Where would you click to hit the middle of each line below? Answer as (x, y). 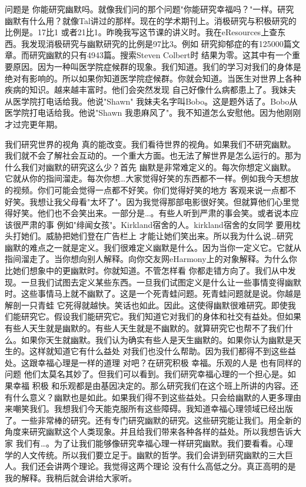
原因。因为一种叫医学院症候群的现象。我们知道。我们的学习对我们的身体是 (157, 66)
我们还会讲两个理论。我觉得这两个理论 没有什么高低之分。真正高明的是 (158, 466)
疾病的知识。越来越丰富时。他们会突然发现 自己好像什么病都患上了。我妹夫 (150, 90)
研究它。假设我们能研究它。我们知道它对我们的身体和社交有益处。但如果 (161, 316)
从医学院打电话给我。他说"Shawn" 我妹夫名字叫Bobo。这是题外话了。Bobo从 (151, 101)
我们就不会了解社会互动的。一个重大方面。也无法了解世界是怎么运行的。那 (149, 155)
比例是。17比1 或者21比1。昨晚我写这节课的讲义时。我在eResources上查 (141, 32)
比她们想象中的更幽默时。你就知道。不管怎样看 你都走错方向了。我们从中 (146, 271)
